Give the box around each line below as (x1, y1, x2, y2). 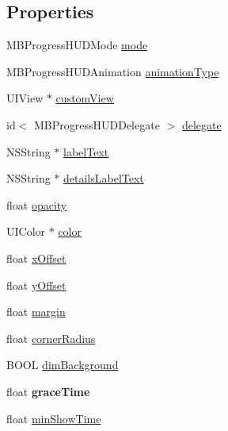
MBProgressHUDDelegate (34, 116, 160, 133)
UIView (6, 90, 44, 106)
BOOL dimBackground (6, 356, 119, 373)
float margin (6, 303, 66, 320)
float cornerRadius (6, 329, 96, 346)
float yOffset (6, 276, 66, 293)
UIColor (6, 223, 46, 240)
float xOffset (6, 249, 66, 266)
